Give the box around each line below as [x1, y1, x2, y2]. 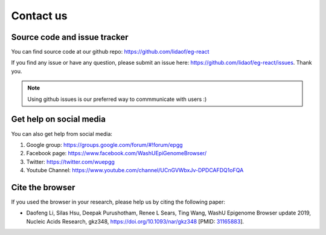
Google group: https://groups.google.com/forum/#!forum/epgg [26, 141, 184, 148]
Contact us [11, 9, 68, 22]
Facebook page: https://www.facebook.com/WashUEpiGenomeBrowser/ [26, 150, 207, 157]
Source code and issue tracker [11, 32, 129, 42]
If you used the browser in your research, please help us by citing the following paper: [11, 198, 226, 205]
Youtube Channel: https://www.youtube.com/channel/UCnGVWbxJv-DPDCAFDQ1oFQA [26, 167, 244, 174]
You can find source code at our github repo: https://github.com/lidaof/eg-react [11, 48, 209, 56]
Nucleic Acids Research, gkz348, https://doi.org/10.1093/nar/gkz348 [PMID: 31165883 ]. [26, 217, 245, 225]
